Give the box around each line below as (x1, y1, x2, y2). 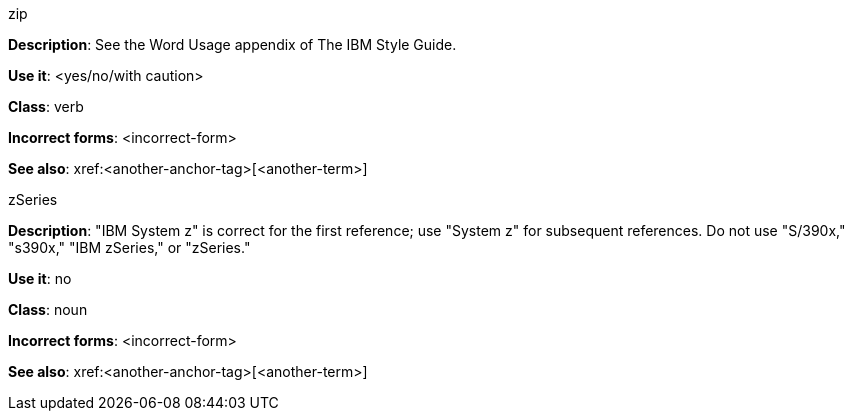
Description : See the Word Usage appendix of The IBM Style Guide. (8, 36, 457, 53)
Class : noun (8, 301, 88, 318)
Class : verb (8, 98, 84, 115)
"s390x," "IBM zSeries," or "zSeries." (8, 239, 251, 256)
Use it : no (8, 270, 72, 287)
